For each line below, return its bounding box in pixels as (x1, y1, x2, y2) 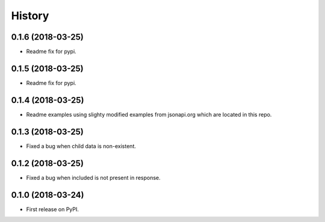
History (11, 9, 49, 22)
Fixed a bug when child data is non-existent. (26, 142, 137, 150)
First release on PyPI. (26, 205, 79, 213)
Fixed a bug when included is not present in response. (26, 174, 161, 181)
